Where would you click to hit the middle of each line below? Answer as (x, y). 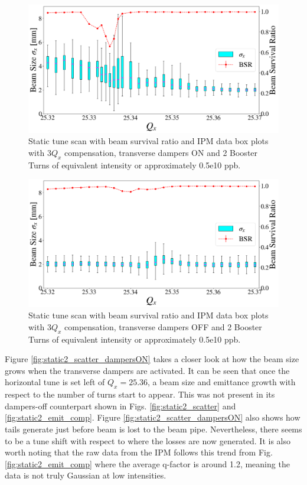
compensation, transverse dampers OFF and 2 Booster (163, 326)
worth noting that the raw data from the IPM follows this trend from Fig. (139, 452)
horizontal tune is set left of (55, 382)
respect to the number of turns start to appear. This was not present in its (140, 394)
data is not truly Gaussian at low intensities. (86, 475)
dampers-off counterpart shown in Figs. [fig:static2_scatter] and (120, 406)
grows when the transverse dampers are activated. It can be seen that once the (147, 370)
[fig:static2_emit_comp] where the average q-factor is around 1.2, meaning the (147, 463)
